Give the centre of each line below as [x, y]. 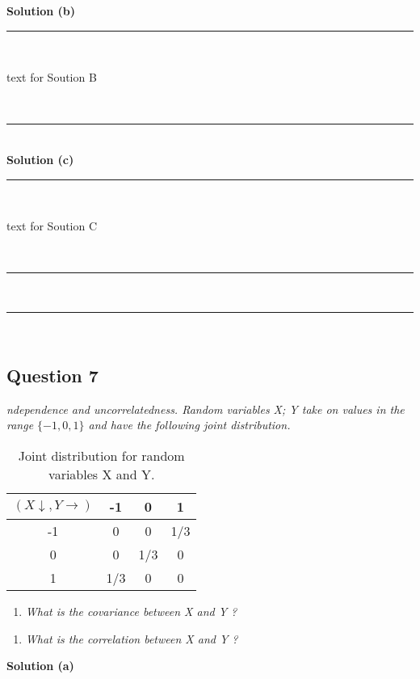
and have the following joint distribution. [189, 425]
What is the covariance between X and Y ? [131, 611]
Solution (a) [40, 666]
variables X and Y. [102, 474]
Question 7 [52, 375]
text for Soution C [52, 226]
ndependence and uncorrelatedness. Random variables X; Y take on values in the [206, 409]
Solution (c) [40, 159]
